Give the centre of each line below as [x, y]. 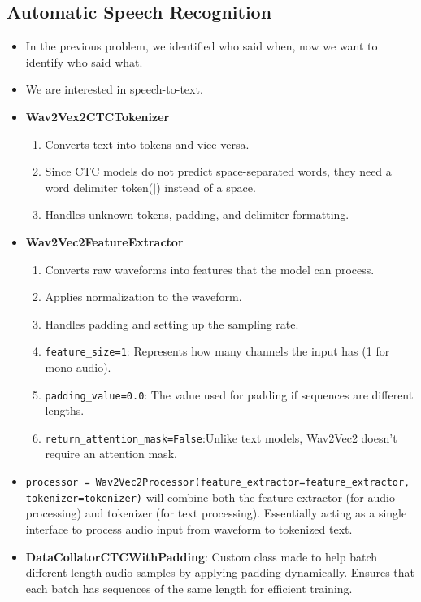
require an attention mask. [111, 454]
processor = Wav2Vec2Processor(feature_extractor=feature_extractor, [218, 483]
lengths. [65, 410]
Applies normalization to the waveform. [143, 297]
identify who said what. [84, 61]
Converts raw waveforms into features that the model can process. [210, 269]
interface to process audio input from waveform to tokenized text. [189, 528]
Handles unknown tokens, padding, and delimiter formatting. [197, 214]
